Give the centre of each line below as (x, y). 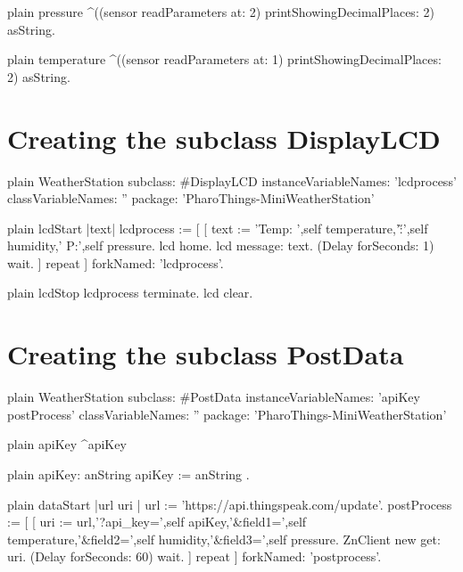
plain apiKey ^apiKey (67, 444)
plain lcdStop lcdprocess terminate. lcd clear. (130, 293)
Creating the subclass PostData (206, 354)
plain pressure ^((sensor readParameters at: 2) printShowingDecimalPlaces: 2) (221, 12)
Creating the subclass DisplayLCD (224, 138)
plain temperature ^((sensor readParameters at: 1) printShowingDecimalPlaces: (224, 59)
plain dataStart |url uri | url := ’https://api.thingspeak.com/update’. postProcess (230, 504)
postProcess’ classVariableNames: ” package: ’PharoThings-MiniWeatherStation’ (227, 414)
